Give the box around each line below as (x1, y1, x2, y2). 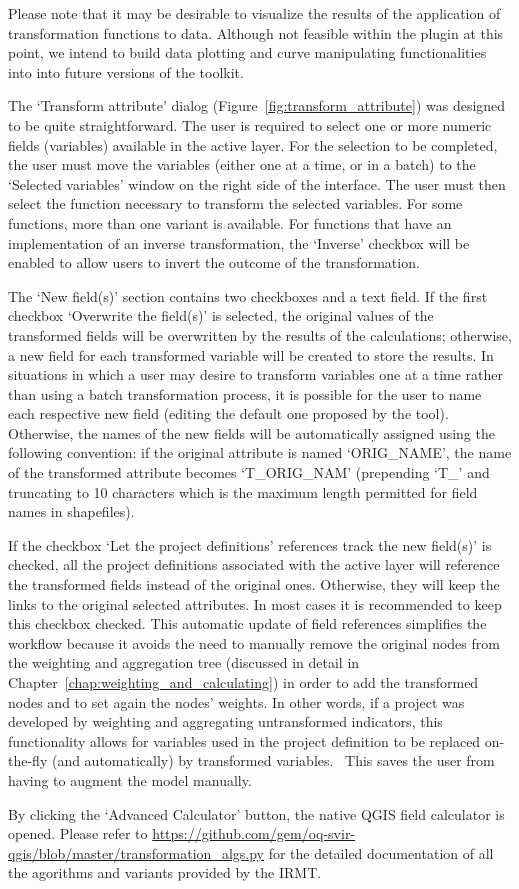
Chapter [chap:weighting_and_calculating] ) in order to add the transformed (8, 672, 479, 692)
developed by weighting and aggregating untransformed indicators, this (8, 711, 443, 732)
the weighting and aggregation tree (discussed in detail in (8, 652, 360, 673)
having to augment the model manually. (8, 769, 252, 790)
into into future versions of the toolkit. (8, 61, 244, 82)
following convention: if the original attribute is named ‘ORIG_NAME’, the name (8, 442, 512, 463)
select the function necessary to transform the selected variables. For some (8, 193, 463, 214)
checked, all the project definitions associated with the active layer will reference (8, 554, 500, 575)
